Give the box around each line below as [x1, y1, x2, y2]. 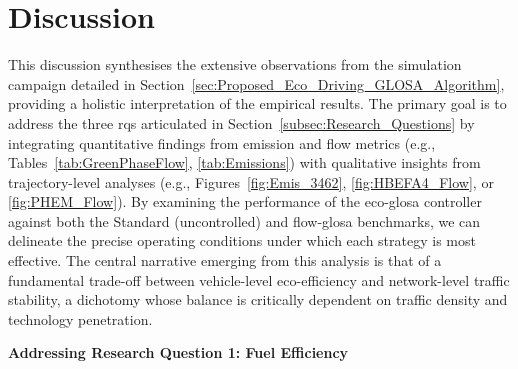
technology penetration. [8, 308, 153, 329]
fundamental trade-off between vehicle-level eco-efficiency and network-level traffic [8, 269, 510, 290]
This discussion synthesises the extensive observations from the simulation [8, 54, 462, 75]
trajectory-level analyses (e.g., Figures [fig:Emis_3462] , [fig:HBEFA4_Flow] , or [8, 171, 494, 192]
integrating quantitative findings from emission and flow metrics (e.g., [8, 132, 436, 153]
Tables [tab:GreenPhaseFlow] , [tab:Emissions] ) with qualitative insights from [8, 152, 481, 173]
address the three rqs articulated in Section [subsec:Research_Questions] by [8, 112, 475, 133]
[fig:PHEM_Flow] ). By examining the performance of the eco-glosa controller [8, 191, 482, 212]
